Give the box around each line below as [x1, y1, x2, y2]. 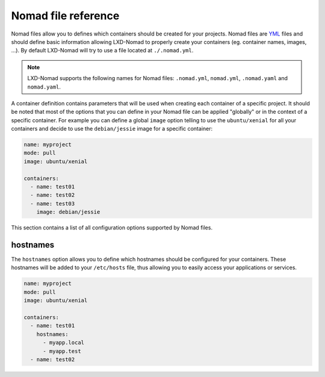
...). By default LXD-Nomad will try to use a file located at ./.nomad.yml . [11, 47, 194, 54]
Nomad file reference [11, 9, 120, 22]
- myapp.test [43, 347, 81, 355]
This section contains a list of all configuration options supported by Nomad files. [11, 224, 213, 231]
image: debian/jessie [36, 208, 101, 216]
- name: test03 [30, 200, 75, 207]
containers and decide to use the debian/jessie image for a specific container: [11, 125, 213, 132]
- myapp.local [43, 339, 84, 346]
